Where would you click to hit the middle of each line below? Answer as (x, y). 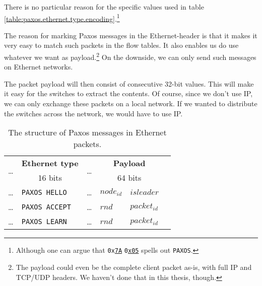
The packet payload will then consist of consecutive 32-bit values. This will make (129, 83)
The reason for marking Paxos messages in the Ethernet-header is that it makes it (131, 35)
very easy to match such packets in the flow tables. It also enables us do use (121, 45)
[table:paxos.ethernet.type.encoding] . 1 (62, 18)
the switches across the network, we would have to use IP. (93, 113)
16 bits (50, 178)
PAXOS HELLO (44, 192)
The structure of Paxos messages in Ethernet (87, 132)
